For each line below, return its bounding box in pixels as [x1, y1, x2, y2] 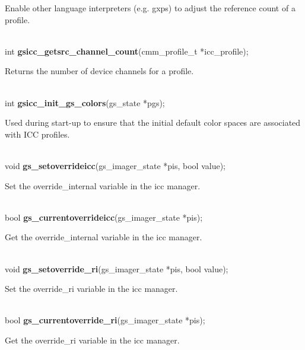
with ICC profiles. [5, 128, 70, 140]
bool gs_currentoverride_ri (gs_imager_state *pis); [5, 314, 205, 326]
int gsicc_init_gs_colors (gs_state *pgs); [5, 96, 165, 109]
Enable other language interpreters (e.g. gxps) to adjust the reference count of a [5, 2, 296, 14]
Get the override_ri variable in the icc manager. [5, 333, 180, 346]
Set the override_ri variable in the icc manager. [5, 282, 178, 295]
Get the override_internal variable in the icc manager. [5, 231, 202, 243]
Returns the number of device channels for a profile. [5, 65, 194, 77]
